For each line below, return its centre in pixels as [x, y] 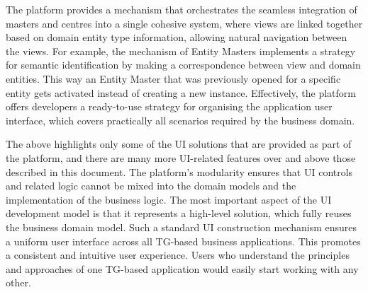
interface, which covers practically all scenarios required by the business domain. [180, 120]
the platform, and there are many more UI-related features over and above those [181, 157]
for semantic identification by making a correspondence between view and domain [183, 65]
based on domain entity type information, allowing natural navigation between [177, 37]
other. [18, 282]
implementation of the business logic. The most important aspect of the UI [169, 199]
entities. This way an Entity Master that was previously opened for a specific [173, 78]
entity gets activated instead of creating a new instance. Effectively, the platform [181, 92]
